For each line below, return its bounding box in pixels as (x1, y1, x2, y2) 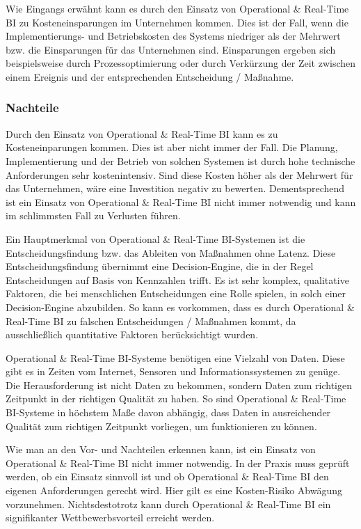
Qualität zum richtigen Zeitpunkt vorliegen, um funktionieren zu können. (6, 418, 317, 433)
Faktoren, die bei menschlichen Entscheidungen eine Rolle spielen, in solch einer (6, 286, 346, 301)
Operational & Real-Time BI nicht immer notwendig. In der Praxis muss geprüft (6, 455, 350, 470)
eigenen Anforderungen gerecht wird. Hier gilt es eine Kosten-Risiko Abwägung (6, 483, 342, 498)
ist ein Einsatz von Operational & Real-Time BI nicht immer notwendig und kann (6, 194, 356, 209)
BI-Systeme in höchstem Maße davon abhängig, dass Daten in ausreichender (6, 405, 331, 420)
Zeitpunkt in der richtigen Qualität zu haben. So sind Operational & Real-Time (6, 391, 346, 406)
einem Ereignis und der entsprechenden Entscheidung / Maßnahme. (6, 69, 294, 84)
